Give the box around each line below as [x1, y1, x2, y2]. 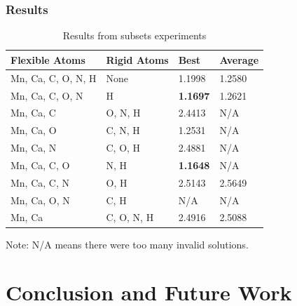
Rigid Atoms [106, 52, 169, 67]
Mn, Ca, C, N [11, 175, 69, 189]
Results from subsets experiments [62, 28, 207, 43]
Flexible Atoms [11, 52, 85, 67]
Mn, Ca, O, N [11, 192, 70, 207]
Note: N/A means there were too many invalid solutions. [6, 237, 249, 251]
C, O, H [106, 140, 141, 155]
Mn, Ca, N [11, 140, 57, 155]
